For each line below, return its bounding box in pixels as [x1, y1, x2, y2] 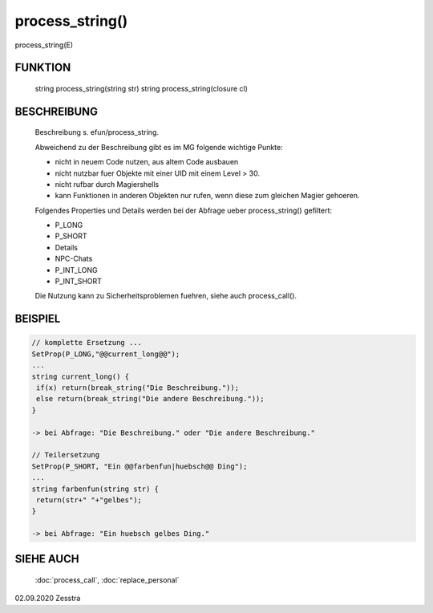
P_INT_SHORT [55, 277, 102, 286]
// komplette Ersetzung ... [31, 338, 142, 347]
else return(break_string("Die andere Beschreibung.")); [36, 394, 265, 404]
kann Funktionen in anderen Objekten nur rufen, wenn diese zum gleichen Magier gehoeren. [55, 191, 360, 201]
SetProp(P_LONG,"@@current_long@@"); [31, 349, 180, 359]
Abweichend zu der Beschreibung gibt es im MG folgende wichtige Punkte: [34, 142, 284, 152]
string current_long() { [31, 371, 130, 381]
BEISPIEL [14, 312, 61, 326]
